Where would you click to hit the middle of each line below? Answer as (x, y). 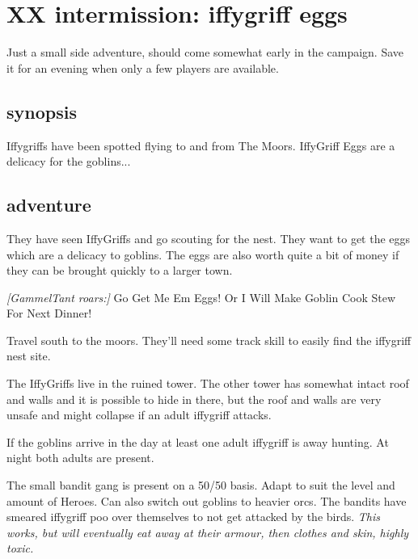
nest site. (29, 356)
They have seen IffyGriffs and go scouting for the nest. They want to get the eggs (209, 238)
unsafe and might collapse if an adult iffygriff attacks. (139, 415)
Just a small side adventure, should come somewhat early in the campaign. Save (205, 52)
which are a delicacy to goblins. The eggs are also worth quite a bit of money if (203, 254)
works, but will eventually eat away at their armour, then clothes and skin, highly (208, 532)
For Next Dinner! (49, 313)
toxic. (20, 548)
